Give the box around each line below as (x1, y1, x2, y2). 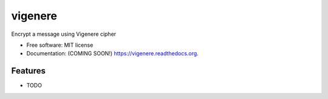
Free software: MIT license (26, 41, 94, 49)
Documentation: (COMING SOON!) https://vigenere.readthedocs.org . (26, 50, 199, 57)
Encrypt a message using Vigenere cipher (11, 30, 117, 38)
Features (11, 66, 46, 76)
